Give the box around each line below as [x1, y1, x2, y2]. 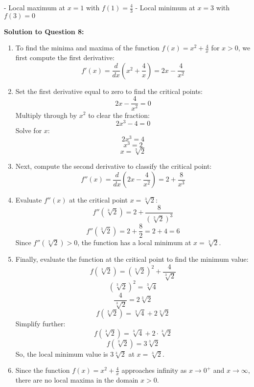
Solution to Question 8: [4, 26, 84, 36]
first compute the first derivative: [15, 52, 115, 63]
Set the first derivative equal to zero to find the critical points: [15, 86, 203, 96]
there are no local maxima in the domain [15, 375, 139, 385]
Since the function [15, 365, 70, 375]
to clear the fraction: [88, 110, 150, 120]
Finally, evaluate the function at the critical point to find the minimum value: [15, 254, 249, 264]
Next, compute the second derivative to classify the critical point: [15, 161, 212, 171]
